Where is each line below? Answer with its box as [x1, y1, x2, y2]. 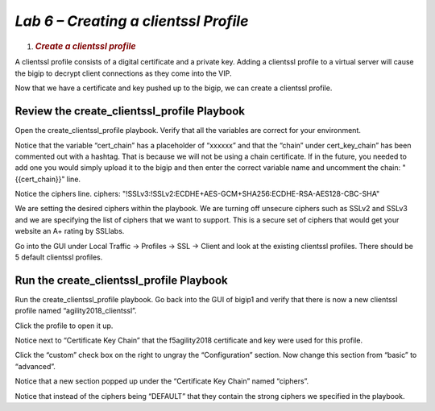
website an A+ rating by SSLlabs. [14, 226, 125, 236]
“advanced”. [14, 361, 56, 371]
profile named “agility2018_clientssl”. [14, 306, 137, 316]
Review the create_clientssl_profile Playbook [14, 105, 246, 118]
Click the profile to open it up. [14, 321, 114, 330]
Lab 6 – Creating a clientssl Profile [14, 12, 249, 30]
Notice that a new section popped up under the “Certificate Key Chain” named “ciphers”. [14, 376, 309, 386]
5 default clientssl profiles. [14, 252, 103, 262]
